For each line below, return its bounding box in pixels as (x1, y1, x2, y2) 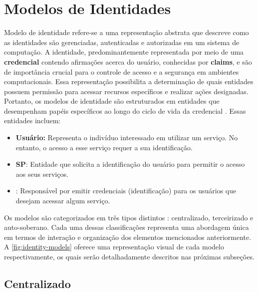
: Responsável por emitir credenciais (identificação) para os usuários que (15, 185, 237, 196)
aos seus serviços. (15, 168, 68, 179)
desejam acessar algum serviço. (15, 195, 110, 206)
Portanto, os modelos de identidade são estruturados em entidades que (4, 96, 220, 106)
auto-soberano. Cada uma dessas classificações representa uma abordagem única (4, 222, 249, 232)
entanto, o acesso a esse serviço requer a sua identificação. (15, 142, 193, 152)
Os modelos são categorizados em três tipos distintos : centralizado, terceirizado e (4, 212, 254, 222)
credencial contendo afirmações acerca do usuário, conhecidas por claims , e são (4, 56, 252, 67)
